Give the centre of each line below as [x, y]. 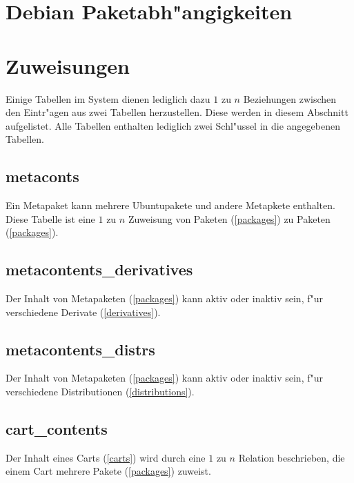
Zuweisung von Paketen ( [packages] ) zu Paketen [229, 218]
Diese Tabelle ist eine [50, 218]
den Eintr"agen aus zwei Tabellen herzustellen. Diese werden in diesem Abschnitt [177, 112]
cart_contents [57, 429]
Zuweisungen [68, 65]
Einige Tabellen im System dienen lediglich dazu [108, 98]
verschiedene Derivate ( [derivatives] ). [83, 312]
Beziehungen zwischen [290, 98]
